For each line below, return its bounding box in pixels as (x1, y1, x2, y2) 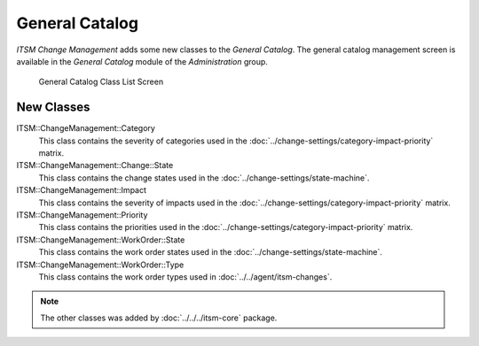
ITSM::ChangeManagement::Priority (16, 209, 148, 220)
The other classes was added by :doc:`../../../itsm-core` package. (40, 312, 278, 323)
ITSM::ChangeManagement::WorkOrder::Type (16, 259, 185, 270)
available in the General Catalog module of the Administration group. (16, 56, 268, 66)
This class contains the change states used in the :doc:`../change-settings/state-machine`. (38, 173, 370, 183)
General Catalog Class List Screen (38, 76, 164, 88)
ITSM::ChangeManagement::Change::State (16, 160, 174, 171)
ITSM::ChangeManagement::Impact (16, 185, 146, 196)
